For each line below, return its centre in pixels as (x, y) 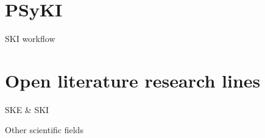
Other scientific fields (44, 130)
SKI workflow (30, 39)
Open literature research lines (133, 80)
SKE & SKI (27, 109)
